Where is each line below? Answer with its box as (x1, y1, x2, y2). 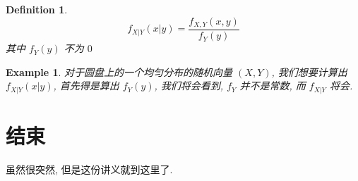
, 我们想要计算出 (271, 64, 347, 79)
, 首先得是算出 (53, 78, 119, 93)
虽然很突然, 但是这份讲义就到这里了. (6, 161, 173, 176)
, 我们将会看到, (154, 78, 224, 93)
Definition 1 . (6, 2, 68, 16)
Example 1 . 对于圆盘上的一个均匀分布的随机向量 (6, 64, 233, 79)
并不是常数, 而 (239, 78, 306, 93)
